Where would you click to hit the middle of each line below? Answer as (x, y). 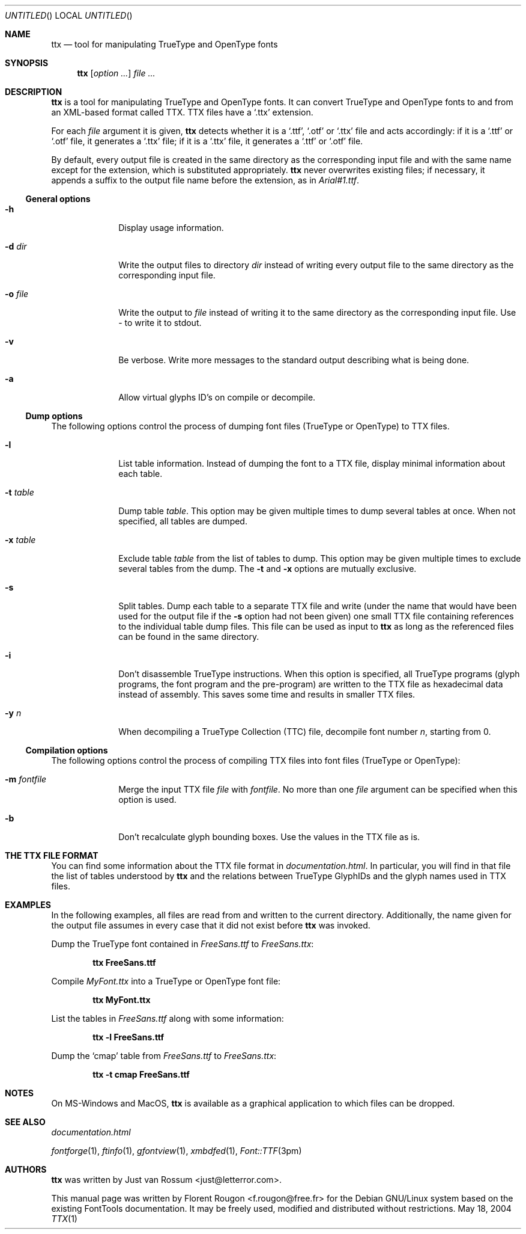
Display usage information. (171, 228)
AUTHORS (26, 1169)
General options (58, 199)
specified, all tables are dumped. (183, 521)
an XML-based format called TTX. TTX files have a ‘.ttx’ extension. (182, 112)
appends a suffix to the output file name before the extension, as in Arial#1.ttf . (205, 180)
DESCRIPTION (34, 92)
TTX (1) (64, 1219)
